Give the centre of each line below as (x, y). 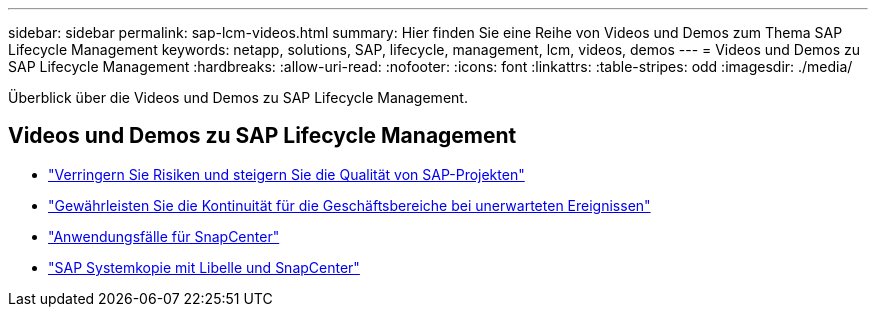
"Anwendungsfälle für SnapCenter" (164, 236)
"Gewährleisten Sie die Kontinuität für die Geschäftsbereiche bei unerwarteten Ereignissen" (349, 205)
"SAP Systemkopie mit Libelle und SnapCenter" (204, 267)
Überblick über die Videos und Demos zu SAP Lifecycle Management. (238, 97)
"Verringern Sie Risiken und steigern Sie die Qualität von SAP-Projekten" (286, 174)
